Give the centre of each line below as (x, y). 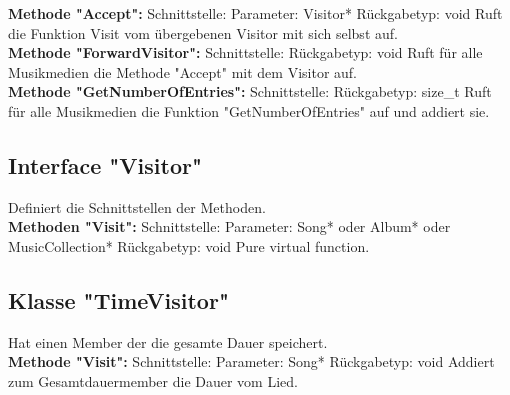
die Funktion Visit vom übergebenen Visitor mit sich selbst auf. (203, 32)
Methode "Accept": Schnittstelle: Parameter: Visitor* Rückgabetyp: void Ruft (255, 13)
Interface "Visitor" (105, 164)
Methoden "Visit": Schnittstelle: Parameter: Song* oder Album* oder (229, 226)
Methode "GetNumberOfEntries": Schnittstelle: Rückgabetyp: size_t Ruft (250, 91)
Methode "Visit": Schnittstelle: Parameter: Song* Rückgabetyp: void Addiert (251, 361)
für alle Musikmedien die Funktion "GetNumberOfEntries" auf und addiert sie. (249, 110)
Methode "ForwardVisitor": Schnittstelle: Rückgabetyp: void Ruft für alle (245, 52)
